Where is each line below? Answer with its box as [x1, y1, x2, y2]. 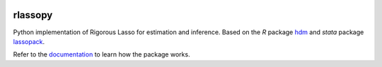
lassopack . [13, 37, 45, 45]
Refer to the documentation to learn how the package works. [13, 50, 190, 59]
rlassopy [13, 9, 53, 21]
